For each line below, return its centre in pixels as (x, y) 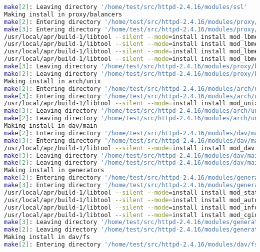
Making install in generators (54, 170)
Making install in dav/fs (47, 237)
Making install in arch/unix (52, 81)
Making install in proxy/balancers (63, 14)
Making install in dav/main (51, 126)
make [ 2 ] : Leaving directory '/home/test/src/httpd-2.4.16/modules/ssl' (126, 7)
